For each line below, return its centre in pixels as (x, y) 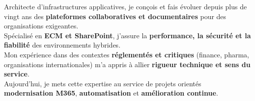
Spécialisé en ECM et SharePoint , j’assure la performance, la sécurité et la (127, 35)
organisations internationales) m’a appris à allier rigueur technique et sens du (127, 64)
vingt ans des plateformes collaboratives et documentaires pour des (115, 16)
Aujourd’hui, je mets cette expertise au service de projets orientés (103, 83)
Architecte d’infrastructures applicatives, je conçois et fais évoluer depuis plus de (126, 6)
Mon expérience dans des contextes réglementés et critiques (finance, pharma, (127, 54)
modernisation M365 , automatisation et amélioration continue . (111, 93)
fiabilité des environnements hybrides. (62, 45)
